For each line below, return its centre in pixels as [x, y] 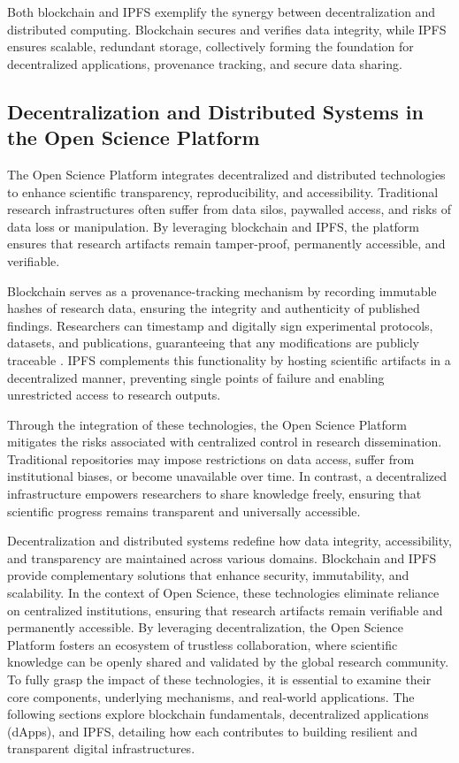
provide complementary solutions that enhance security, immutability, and [208, 575]
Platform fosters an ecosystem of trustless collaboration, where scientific [203, 644]
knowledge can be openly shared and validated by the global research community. [228, 662]
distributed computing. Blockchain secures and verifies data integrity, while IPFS [227, 29]
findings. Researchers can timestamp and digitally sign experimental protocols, [220, 325]
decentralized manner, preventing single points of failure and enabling [196, 377]
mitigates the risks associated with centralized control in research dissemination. [225, 442]
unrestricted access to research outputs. [114, 395]
